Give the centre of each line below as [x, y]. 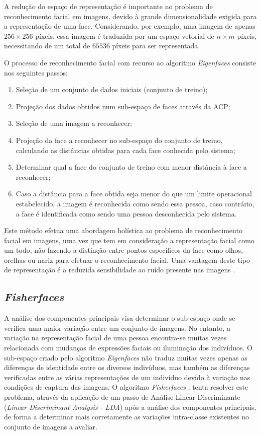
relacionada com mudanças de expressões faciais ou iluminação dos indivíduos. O [128, 348]
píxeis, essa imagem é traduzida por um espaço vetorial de [125, 35]
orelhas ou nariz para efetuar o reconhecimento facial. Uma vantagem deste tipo [127, 260]
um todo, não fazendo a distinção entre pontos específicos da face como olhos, [123, 250]
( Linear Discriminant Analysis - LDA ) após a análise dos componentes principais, [130, 407]
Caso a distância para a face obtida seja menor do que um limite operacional [134, 194]
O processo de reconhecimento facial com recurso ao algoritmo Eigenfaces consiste [130, 62]
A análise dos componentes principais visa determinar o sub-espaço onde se [120, 318]
